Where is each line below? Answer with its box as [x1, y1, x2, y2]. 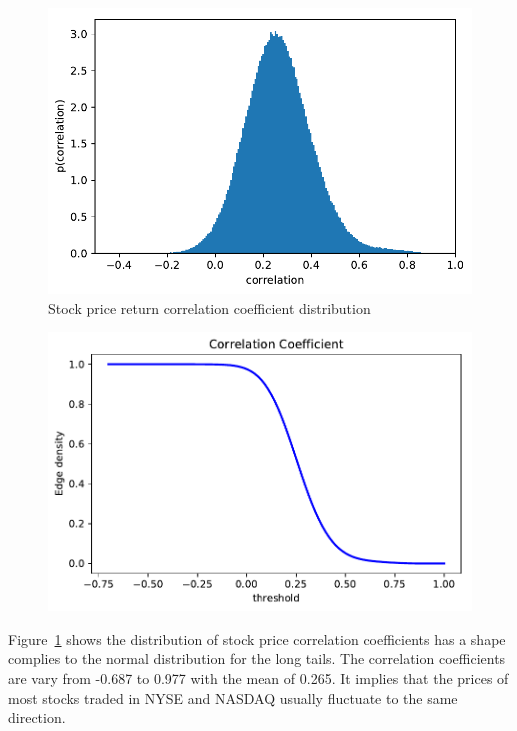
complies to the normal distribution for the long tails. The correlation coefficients [8, 648, 506, 669]
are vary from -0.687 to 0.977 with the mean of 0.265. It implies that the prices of [8, 667, 509, 688]
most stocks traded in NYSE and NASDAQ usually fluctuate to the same [8, 687, 458, 708]
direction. [8, 707, 66, 728]
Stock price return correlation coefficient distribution [48, 297, 371, 318]
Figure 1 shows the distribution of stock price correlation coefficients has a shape [8, 628, 506, 649]
